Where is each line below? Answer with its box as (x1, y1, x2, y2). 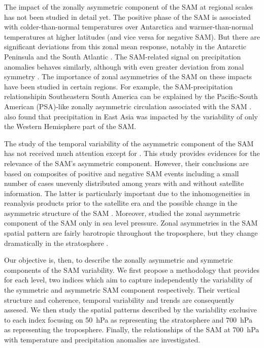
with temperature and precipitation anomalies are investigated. (4, 334, 201, 344)
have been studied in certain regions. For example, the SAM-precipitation (4, 81, 233, 91)
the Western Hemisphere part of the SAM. (4, 121, 137, 132)
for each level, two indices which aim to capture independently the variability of (4, 274, 252, 285)
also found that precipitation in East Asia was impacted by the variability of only (4, 111, 258, 121)
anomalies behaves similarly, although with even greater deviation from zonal (4, 61, 244, 72)
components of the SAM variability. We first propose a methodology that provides (4, 264, 259, 275)
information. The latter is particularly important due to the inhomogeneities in (4, 187, 250, 198)
